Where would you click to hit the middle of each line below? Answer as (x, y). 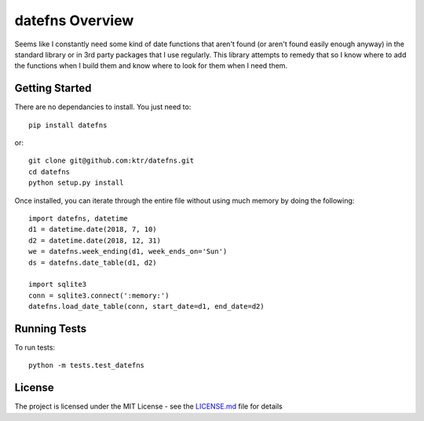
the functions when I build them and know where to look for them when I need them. (151, 66)
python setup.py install (76, 183)
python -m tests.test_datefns (87, 366)
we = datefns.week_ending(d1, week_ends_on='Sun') (128, 252)
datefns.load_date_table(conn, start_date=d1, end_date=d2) (146, 307)
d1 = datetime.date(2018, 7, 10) (93, 229)
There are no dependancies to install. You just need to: (103, 107)
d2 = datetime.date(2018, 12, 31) (95, 240)
